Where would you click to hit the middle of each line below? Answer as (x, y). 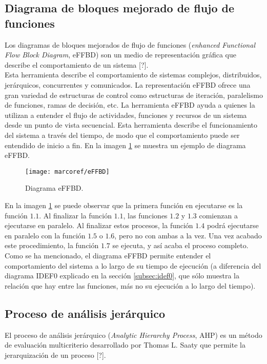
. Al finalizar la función (75, 215)
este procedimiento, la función (52, 245)
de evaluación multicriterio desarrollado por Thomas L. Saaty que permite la (125, 345)
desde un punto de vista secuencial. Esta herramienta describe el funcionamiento (131, 125)
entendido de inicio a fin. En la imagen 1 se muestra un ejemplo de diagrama (125, 145)
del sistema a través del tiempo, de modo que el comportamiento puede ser (122, 135)
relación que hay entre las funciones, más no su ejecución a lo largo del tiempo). (130, 285)
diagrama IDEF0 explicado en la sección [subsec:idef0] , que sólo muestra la (122, 276)
